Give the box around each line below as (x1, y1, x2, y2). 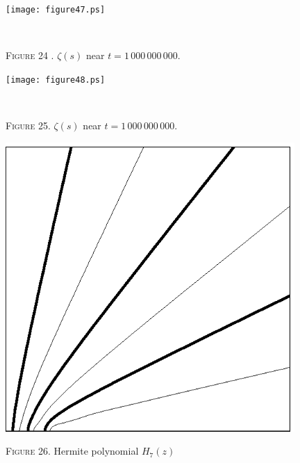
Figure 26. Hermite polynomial (6, 444, 139, 458)
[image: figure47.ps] (6, 5, 106, 15)
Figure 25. (6, 118, 51, 133)
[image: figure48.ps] (6, 74, 106, 85)
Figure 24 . (6, 48, 54, 63)
